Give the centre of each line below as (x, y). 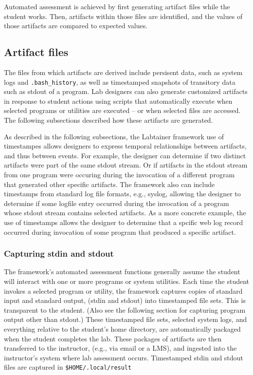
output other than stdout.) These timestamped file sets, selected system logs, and (126, 319)
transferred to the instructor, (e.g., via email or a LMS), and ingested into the (120, 348)
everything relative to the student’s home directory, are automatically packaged (122, 328)
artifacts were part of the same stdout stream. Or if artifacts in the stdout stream (126, 165)
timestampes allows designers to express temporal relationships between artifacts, (125, 146)
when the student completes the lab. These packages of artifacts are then (113, 338)
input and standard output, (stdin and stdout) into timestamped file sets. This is (125, 300)
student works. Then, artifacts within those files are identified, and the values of (123, 16)
